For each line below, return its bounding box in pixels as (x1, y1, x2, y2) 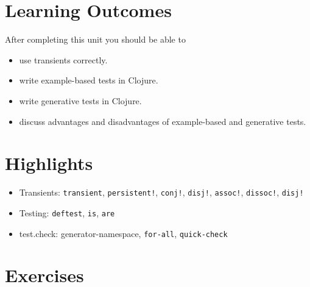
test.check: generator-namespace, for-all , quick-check (19, 227, 228, 239)
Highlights (5, 151, 93, 175)
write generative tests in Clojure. (19, 94, 142, 107)
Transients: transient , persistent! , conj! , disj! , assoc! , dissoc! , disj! (19, 186, 304, 199)
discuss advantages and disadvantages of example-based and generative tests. (19, 115, 306, 127)
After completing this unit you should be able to (5, 33, 186, 46)
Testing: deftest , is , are (19, 206, 115, 219)
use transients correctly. (19, 53, 108, 66)
